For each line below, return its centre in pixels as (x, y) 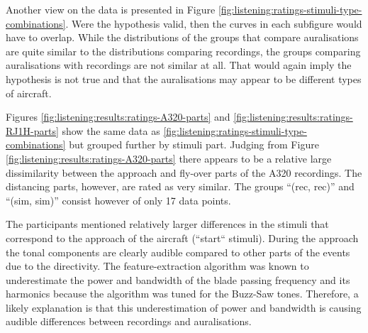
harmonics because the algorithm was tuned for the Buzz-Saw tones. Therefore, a (182, 294)
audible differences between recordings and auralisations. (129, 321)
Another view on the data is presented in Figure (111, 9)
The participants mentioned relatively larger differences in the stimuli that (167, 224)
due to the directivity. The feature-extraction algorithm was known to (157, 266)
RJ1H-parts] (32, 130)
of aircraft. (29, 93)
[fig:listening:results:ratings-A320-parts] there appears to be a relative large (169, 158)
